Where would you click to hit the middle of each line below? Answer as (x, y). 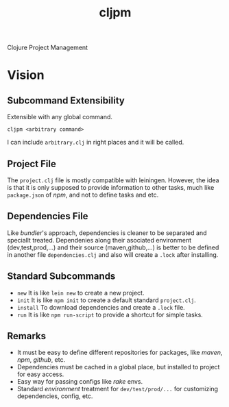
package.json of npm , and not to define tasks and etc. (83, 195)
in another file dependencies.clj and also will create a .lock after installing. (113, 254)
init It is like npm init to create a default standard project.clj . (107, 300)
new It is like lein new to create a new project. (81, 293)
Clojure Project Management (47, 48)
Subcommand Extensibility (66, 100)
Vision (26, 75)
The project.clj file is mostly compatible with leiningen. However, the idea (113, 180)
